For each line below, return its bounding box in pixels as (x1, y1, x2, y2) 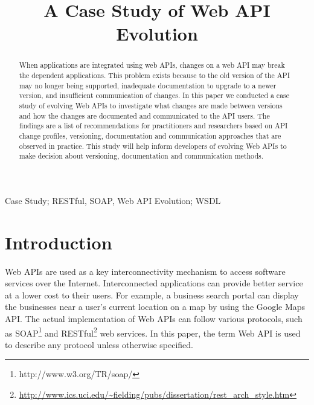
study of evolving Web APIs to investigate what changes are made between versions (19, 100, 283, 110)
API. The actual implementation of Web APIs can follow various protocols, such (5, 312, 303, 325)
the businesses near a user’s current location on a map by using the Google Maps (5, 300, 306, 313)
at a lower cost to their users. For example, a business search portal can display (5, 288, 299, 301)
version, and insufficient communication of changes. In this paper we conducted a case (19, 90, 290, 100)
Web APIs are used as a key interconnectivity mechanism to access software (5, 265, 286, 277)
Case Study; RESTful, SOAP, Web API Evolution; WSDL (5, 194, 221, 206)
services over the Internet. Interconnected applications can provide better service (5, 277, 303, 289)
